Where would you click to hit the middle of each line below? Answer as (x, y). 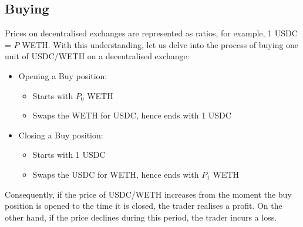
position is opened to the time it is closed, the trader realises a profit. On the (144, 206)
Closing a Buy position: (61, 135)
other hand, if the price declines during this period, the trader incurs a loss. (141, 217)
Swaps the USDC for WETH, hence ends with (116, 174)
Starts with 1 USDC (69, 155)
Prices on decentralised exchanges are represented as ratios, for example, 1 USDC (151, 33)
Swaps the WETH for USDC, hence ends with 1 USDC (132, 115)
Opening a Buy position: (63, 75)
